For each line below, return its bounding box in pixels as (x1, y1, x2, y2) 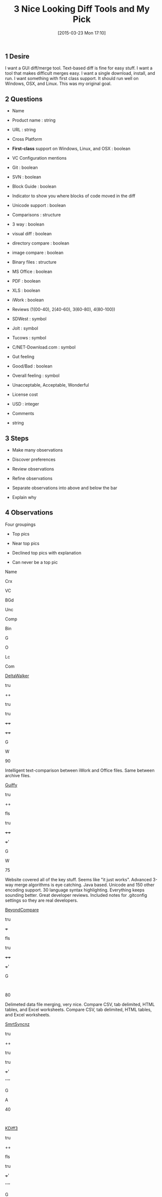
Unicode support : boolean (12, 203, 66, 208)
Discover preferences (12, 456, 56, 462)
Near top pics (12, 540, 40, 546)
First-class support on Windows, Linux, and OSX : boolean (12, 145, 130, 152)
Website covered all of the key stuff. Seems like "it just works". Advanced (5, 876, 152, 882)
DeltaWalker (5, 673, 29, 679)
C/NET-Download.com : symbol (12, 344, 76, 350)
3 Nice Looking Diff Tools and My (14, 3, 150, 15)
